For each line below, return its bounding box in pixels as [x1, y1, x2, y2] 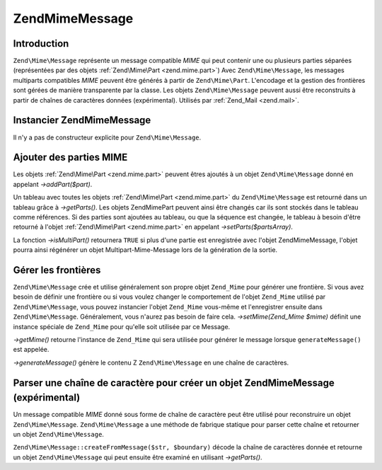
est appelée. [13, 345, 50, 354]
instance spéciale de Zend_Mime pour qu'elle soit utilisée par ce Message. [13, 322, 231, 331]
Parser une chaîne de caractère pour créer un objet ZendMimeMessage [13, 377, 335, 389]
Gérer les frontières [13, 264, 101, 276]
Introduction [13, 38, 69, 50]
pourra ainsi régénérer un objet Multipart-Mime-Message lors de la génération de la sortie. [13, 246, 278, 254]
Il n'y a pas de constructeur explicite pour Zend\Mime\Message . [13, 133, 202, 142]
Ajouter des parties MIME [13, 151, 128, 164]
